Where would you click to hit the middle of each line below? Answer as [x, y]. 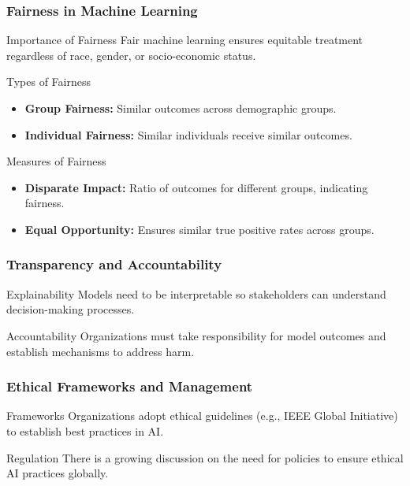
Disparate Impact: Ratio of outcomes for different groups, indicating [196, 187]
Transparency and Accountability [114, 264]
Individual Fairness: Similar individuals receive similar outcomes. [188, 134]
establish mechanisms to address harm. [101, 351]
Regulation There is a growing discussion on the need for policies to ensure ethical [205, 457]
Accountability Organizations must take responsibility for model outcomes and [196, 335]
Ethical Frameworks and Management [130, 386]
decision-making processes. [71, 309]
